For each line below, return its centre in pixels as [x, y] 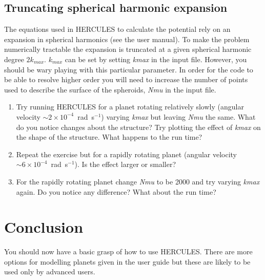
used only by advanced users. [50, 272]
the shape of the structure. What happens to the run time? [109, 137]
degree [14, 59]
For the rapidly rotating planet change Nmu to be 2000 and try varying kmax [138, 181]
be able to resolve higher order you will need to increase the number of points [126, 79]
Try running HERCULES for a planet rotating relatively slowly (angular [130, 107]
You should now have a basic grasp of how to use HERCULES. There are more [128, 251]
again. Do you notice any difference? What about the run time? [116, 191]
